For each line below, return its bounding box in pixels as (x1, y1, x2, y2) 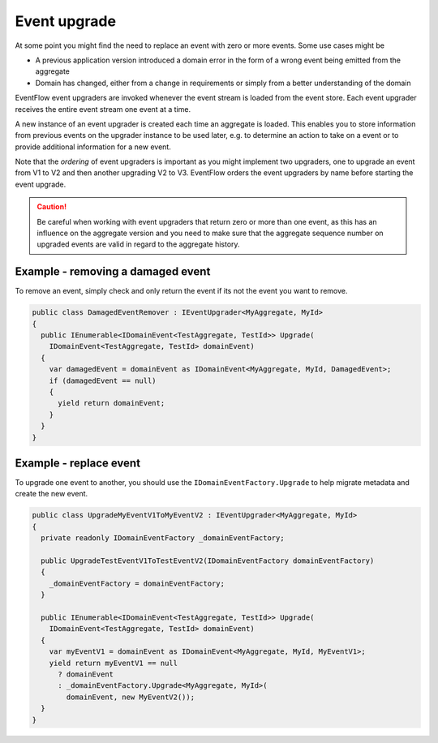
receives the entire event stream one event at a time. (15, 104, 191, 114)
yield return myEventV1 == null (49, 658, 178, 668)
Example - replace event (15, 457, 141, 470)
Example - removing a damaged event (15, 264, 211, 279)
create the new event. (15, 489, 88, 499)
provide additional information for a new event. (15, 142, 172, 152)
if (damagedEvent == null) (49, 376, 157, 385)
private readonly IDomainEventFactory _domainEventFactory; (41, 534, 285, 543)
